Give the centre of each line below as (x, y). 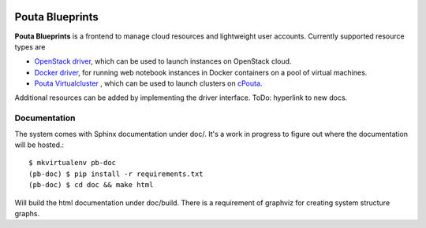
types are (30, 46)
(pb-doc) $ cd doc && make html (91, 185)
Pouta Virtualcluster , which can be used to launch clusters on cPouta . (148, 83)
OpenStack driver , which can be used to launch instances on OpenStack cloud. (163, 61)
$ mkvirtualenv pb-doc (73, 163)
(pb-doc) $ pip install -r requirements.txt (116, 174)
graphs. (27, 213)
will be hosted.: (39, 145)
